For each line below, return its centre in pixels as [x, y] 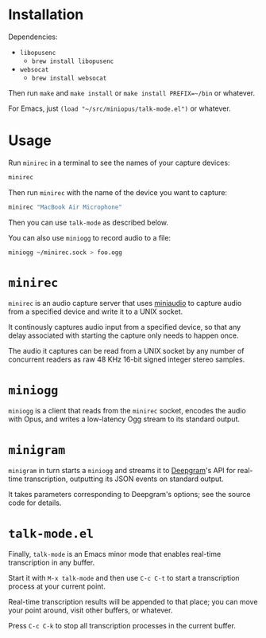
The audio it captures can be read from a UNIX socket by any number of [126, 351]
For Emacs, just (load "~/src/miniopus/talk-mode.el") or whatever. [120, 108]
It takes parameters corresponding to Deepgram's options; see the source [129, 495]
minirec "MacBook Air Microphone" [66, 207]
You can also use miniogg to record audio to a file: [90, 237]
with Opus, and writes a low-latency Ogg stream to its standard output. [124, 419]
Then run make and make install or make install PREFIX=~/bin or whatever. [132, 92]
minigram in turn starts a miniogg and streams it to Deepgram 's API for [122, 471]
